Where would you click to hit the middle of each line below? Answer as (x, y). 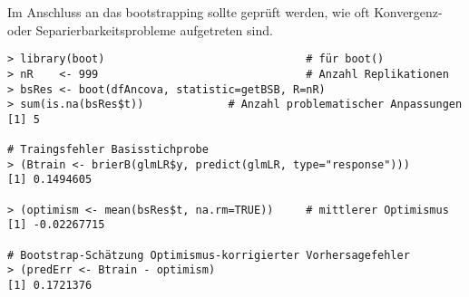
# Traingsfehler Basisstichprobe (108, 150)
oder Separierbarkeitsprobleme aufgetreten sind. (140, 29)
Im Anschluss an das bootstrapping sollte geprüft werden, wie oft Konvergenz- (225, 12)
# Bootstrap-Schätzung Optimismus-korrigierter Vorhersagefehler (209, 255)
